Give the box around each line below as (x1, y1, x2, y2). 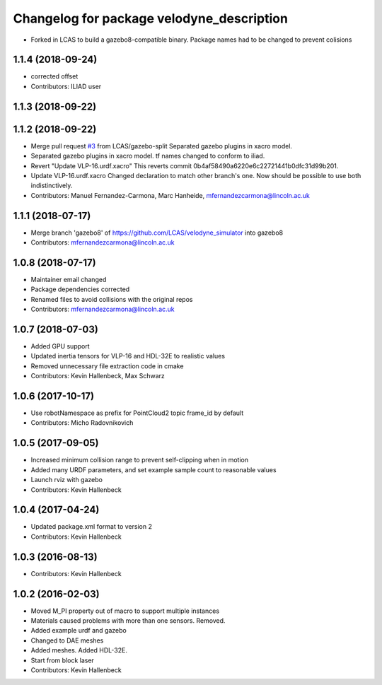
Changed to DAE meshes (30, 636, 104, 645)
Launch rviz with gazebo (30, 476, 103, 484)
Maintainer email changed (30, 275, 107, 283)
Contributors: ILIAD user (30, 82, 102, 90)
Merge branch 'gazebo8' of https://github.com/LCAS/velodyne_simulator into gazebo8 (30, 228, 283, 237)
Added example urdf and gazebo (30, 626, 127, 635)
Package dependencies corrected (30, 285, 130, 293)
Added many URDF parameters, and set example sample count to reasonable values (30, 465, 277, 474)
